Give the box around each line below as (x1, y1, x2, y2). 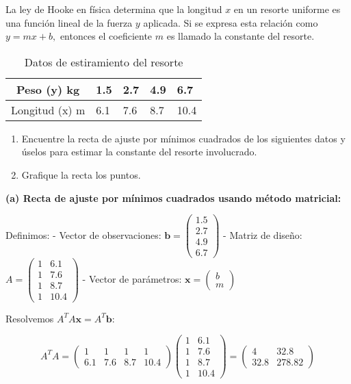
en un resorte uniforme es (233, 2, 341, 16)
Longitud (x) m (11, 101, 86, 118)
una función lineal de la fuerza (5, 15, 133, 29)
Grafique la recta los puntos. (21, 167, 141, 181)
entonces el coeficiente (60, 29, 153, 43)
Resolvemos (5, 311, 54, 325)
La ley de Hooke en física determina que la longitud (5, 2, 222, 16)
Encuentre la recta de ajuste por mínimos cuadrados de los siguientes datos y (21, 131, 346, 145)
